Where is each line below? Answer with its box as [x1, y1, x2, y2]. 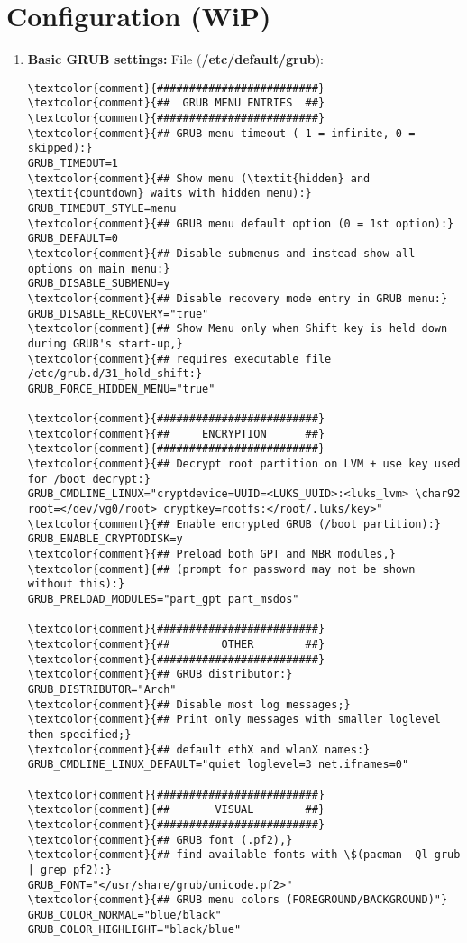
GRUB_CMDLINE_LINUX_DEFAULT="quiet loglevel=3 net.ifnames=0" [27, 758, 409, 772]
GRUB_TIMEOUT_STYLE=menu [27, 201, 177, 215]
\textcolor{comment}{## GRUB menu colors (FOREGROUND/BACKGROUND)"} [27, 893, 448, 907]
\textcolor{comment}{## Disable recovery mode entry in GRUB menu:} [27, 291, 448, 305]
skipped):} [27, 142, 93, 155]
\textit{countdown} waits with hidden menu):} [27, 187, 312, 200]
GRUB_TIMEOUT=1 [27, 157, 119, 170]
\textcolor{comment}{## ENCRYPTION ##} [27, 427, 325, 440]
